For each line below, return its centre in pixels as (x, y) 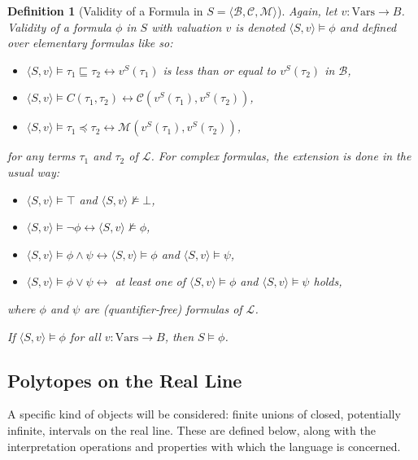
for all (85, 336)
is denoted (260, 26)
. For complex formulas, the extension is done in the (281, 156)
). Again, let (307, 11)
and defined (368, 26)
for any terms (41, 156)
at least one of (150, 281)
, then (179, 336)
